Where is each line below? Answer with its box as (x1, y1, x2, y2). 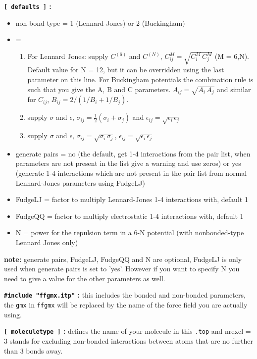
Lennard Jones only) (15, 237, 78, 248)
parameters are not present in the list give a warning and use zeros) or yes (15, 158, 241, 168)
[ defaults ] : (4, 1, 51, 11)
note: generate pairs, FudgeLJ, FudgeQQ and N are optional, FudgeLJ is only (4, 254, 242, 264)
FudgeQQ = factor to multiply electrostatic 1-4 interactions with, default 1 (15, 210, 244, 221)
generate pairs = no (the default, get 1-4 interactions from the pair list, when (15, 148, 251, 158)
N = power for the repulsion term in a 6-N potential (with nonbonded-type (15, 227, 244, 238)
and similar (216, 84, 251, 94)
